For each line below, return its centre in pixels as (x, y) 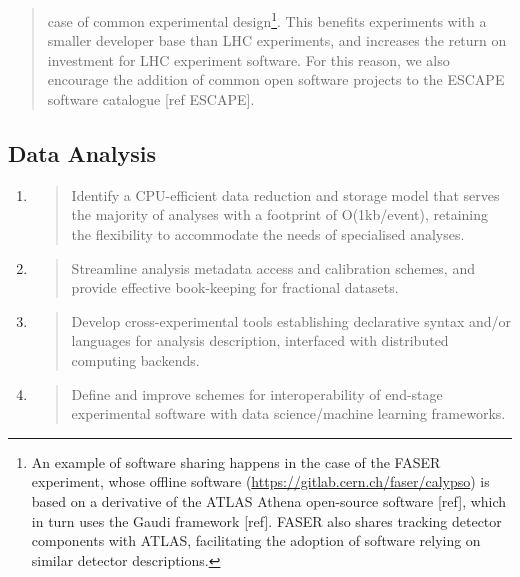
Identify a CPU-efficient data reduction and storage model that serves (285, 194)
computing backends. (135, 359)
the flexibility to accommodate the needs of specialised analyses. (268, 234)
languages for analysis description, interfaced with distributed (260, 340)
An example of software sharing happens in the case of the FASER (236, 461)
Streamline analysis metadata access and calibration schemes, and (273, 267)
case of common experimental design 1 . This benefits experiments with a (267, 19)
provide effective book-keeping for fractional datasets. (235, 287)
